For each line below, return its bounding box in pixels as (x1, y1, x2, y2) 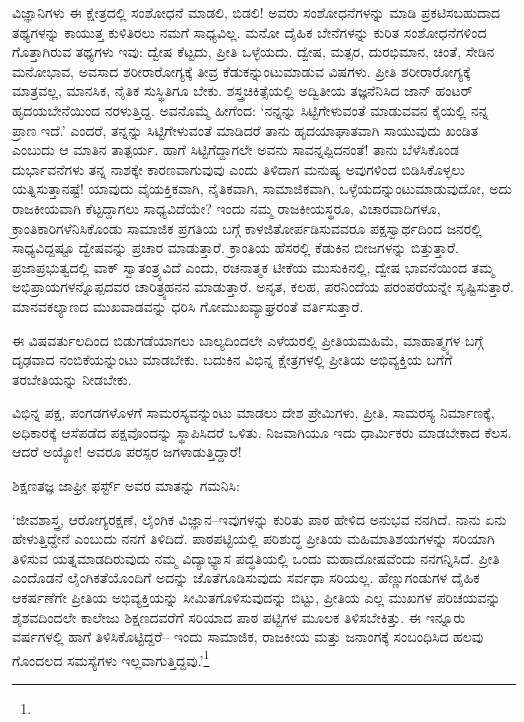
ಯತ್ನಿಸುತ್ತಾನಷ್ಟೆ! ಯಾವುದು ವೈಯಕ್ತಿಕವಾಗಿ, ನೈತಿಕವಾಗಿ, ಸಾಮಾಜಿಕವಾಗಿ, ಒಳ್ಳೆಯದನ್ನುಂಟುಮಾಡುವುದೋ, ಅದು (12, 178, 513, 199)
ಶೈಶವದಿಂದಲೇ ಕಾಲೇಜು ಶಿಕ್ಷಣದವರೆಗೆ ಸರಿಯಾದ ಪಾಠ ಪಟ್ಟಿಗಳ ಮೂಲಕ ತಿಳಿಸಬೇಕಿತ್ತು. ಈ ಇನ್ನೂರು (12, 606, 466, 627)
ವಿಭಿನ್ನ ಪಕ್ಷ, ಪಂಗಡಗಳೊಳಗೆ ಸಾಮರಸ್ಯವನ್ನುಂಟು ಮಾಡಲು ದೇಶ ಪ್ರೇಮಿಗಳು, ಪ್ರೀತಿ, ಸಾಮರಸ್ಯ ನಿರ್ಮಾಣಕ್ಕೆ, (12, 402, 495, 423)
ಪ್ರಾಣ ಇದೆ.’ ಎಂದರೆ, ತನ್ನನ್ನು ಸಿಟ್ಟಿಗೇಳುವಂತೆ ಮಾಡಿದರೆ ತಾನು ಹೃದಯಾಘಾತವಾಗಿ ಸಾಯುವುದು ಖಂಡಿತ (12, 119, 479, 140)
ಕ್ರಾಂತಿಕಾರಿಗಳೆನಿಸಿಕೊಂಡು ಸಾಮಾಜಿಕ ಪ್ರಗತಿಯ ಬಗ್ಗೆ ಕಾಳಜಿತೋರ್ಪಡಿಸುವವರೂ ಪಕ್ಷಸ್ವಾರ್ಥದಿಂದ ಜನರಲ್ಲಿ (12, 217, 482, 238)
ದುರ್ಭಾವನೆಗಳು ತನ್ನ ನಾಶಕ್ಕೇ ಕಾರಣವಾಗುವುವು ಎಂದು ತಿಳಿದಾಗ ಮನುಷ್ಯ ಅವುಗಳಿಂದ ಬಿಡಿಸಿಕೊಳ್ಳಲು (12, 158, 465, 179)
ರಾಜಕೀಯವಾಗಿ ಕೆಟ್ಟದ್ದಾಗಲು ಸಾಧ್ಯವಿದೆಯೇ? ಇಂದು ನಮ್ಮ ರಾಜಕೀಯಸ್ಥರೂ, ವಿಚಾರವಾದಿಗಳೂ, (12, 197, 441, 218)
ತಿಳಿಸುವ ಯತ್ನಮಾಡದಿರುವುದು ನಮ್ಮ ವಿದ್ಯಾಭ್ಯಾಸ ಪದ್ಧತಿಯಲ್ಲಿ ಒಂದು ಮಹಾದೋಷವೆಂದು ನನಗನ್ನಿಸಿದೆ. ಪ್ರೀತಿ (12, 547, 500, 568)
